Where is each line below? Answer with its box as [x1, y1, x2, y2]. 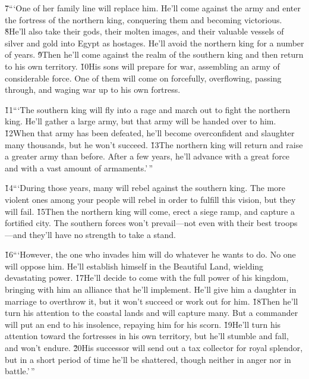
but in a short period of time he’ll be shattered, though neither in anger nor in [5, 353, 291, 365]
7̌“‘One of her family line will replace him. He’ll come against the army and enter [5, 2, 301, 14]
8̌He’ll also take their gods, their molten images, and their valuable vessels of [5, 25, 284, 37]
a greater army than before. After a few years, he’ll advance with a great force [5, 150, 290, 162]
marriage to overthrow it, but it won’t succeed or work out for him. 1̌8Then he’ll [5, 295, 298, 307]
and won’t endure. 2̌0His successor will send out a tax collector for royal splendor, [5, 342, 303, 354]
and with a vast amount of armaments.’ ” [5, 161, 153, 174]
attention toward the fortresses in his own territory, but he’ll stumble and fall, [5, 330, 289, 342]
